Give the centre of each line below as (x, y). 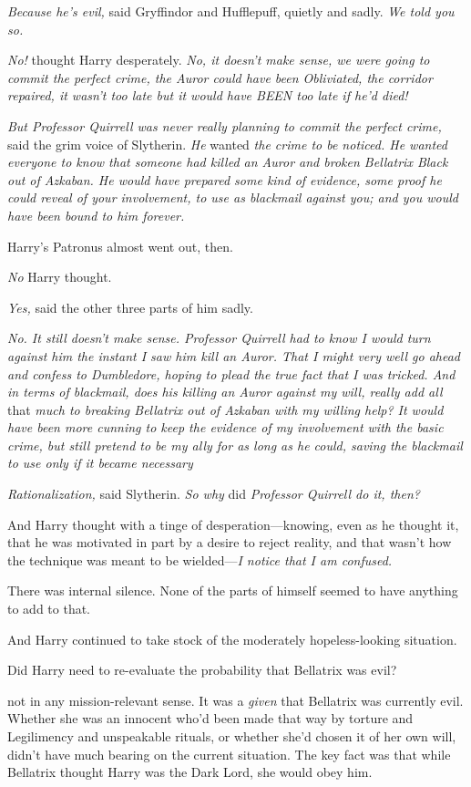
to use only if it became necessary (100, 463)
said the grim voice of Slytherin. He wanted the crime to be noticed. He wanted (227, 144)
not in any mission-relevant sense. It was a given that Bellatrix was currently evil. (235, 700)
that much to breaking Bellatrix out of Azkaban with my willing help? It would (225, 409)
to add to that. (49, 609)
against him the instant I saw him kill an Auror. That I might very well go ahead (234, 355)
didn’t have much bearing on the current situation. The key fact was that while (229, 754)
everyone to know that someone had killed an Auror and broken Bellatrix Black (228, 162)
